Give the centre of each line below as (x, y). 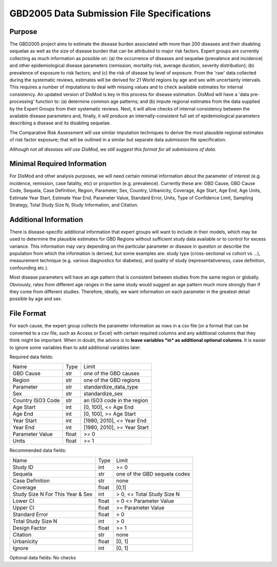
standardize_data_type (111, 387)
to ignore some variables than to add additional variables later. (75, 347)
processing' (22, 102)
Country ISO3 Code (36, 400)
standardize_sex (103, 394)
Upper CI (24, 507)
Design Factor (29, 528)
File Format (28, 314)
